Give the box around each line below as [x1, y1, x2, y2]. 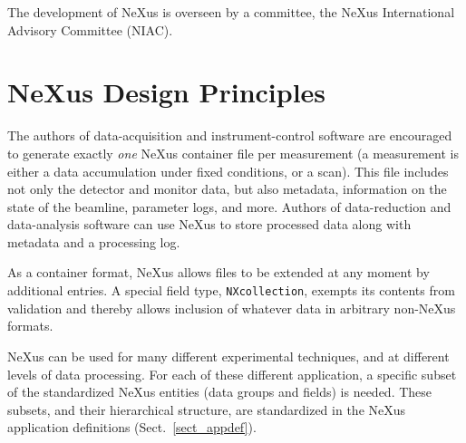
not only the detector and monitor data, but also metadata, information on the [7, 179, 447, 198]
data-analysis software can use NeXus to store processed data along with [7, 215, 412, 234]
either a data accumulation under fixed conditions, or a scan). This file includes [7, 161, 449, 180]
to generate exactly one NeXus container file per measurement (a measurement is [7, 143, 459, 162]
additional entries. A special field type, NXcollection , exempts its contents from [7, 281, 455, 300]
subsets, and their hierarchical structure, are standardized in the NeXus [7, 400, 406, 419]
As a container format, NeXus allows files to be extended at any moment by [7, 263, 430, 282]
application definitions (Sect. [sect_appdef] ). [7, 418, 257, 437]
